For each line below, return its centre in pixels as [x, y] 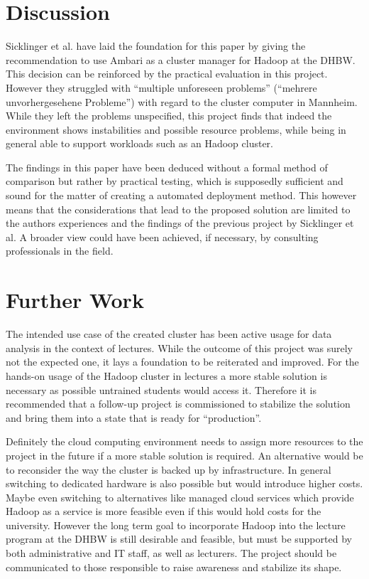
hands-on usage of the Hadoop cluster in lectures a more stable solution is [166, 375]
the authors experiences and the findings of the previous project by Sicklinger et [180, 223]
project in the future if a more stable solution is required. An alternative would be [184, 455]
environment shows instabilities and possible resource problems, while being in [176, 129]
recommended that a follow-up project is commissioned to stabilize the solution [178, 404]
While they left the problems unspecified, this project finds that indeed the [169, 116]
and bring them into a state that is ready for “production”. [134, 417]
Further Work [75, 300]
